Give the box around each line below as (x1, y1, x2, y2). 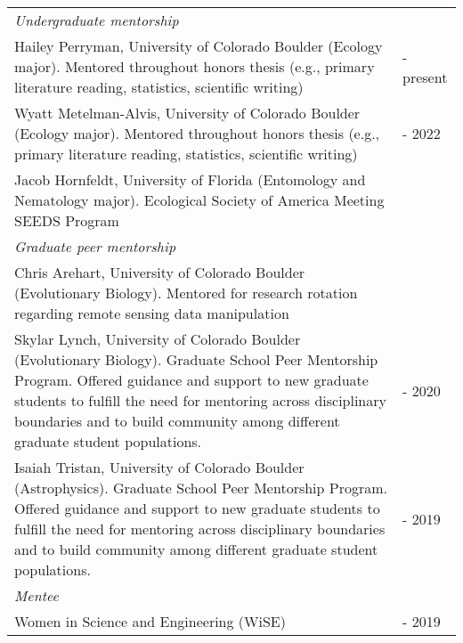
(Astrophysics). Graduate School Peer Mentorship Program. (14, 477, 387, 498)
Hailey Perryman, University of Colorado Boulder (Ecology (14, 36, 383, 56)
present (402, 66, 448, 87)
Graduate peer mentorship (14, 236, 176, 256)
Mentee (14, 585, 59, 606)
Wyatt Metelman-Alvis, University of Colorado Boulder (14, 102, 361, 123)
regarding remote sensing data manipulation (14, 303, 289, 323)
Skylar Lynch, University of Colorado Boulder (14, 329, 301, 349)
